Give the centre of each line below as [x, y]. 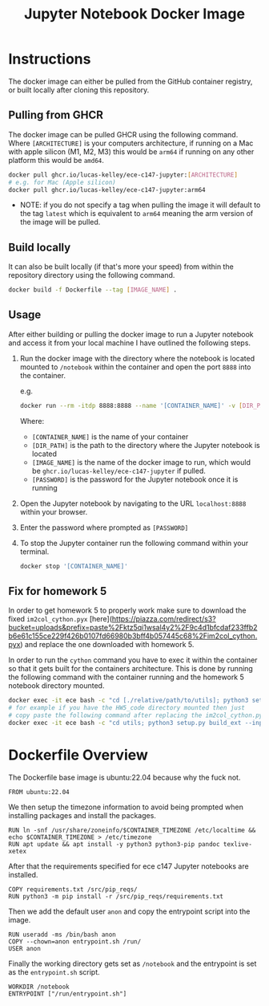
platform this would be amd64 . [56, 160]
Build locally [40, 247]
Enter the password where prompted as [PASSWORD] [104, 527]
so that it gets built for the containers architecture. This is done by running [131, 669]
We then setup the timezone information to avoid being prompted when [126, 807]
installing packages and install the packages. [82, 815]
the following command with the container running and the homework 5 [126, 677]
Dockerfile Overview [78, 755]
